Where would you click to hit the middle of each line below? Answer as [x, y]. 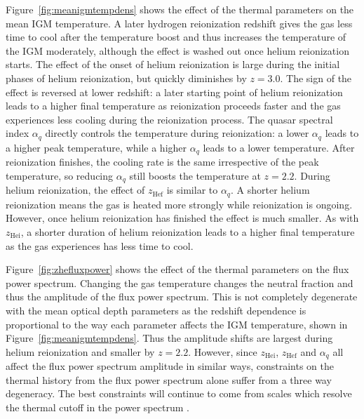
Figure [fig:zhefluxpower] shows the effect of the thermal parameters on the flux [177, 269]
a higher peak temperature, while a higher [96, 147]
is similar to [192, 190]
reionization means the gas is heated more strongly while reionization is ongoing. [179, 204]
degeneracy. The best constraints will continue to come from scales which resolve [179, 393]
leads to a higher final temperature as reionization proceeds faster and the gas [173, 106]
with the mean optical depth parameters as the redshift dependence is [156, 310]
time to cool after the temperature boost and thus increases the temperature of [176, 37]
